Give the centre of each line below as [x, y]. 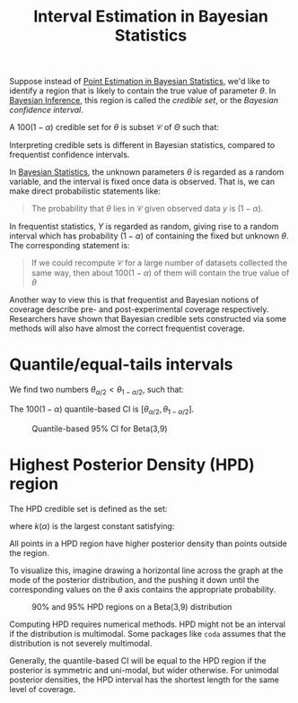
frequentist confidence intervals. [70, 155]
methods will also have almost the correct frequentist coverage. [127, 328]
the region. [29, 552]
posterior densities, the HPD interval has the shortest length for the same [145, 680]
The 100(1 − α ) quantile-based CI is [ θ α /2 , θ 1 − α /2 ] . [102, 410]
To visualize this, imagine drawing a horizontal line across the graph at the [146, 570]
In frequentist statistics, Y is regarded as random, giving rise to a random [144, 227]
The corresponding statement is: [70, 246]
